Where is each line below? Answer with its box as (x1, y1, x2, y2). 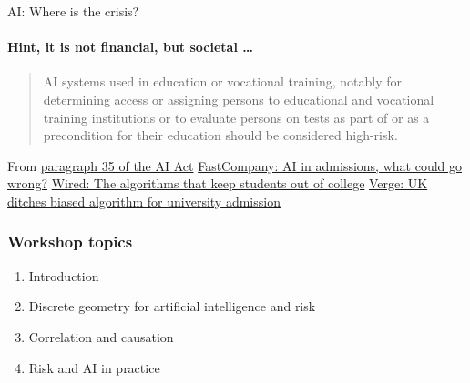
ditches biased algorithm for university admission (7, 191, 281, 210)
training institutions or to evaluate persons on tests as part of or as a (43, 107, 430, 126)
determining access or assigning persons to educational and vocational (43, 89, 434, 108)
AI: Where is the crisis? (7, 2, 139, 20)
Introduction (28, 266, 99, 285)
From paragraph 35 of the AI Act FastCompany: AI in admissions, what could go (7, 156, 463, 175)
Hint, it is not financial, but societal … (7, 37, 253, 56)
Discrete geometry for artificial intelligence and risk (28, 297, 316, 316)
